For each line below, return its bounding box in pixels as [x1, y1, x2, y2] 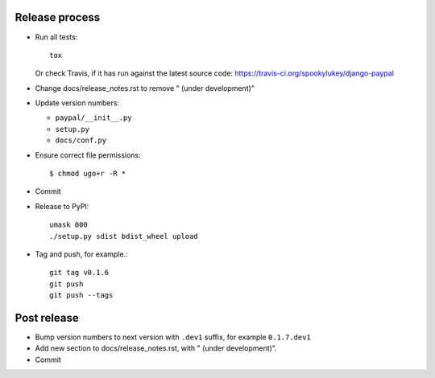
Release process [14, 10, 101, 24]
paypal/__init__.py [55, 113, 132, 122]
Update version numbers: [35, 98, 120, 108]
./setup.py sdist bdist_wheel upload [49, 232, 199, 240]
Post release [14, 310, 80, 325]
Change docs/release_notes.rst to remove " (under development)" [35, 83, 255, 92]
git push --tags [49, 290, 114, 300]
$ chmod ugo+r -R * [49, 169, 126, 179]
